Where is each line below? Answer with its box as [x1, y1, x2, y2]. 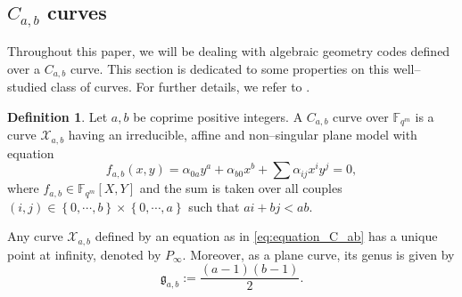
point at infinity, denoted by [7, 245, 161, 263]
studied [7, 77, 47, 96]
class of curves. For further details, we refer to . [51, 77, 310, 96]
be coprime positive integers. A [133, 107, 303, 125]
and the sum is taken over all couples [139, 179, 342, 197]
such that [188, 197, 240, 215]
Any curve [7, 227, 63, 245]
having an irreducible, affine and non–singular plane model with [68, 125, 417, 144]
